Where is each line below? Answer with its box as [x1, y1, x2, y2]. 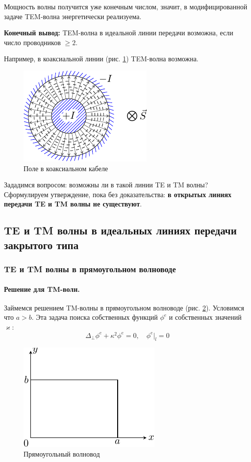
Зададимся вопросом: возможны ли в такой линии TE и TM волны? [4, 180, 208, 190]
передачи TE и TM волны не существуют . [4, 199, 142, 209]
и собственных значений [169, 312, 242, 322]
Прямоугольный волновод [24, 449, 100, 459]
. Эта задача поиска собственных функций [31, 312, 158, 322]
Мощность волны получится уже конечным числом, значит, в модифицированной [4, 1, 248, 11]
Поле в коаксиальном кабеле [24, 163, 108, 173]
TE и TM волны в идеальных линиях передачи [4, 223, 237, 238]
